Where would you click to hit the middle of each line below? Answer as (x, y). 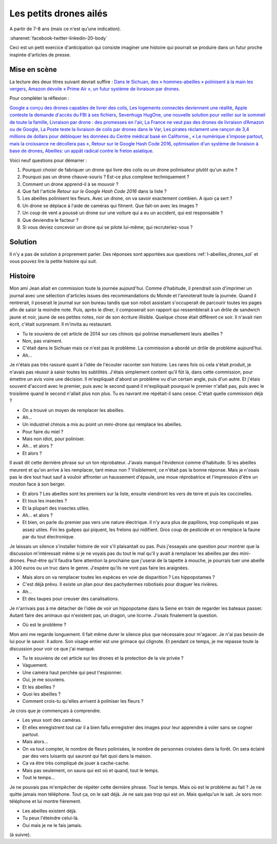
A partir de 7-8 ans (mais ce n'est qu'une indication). (65, 29)
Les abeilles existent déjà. (50, 811)
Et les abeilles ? (39, 687)
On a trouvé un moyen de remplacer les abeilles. (74, 410)
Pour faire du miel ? (43, 432)
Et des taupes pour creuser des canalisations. (71, 599)
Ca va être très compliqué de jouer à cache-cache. (76, 763)
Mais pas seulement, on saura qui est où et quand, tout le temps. (91, 770)
